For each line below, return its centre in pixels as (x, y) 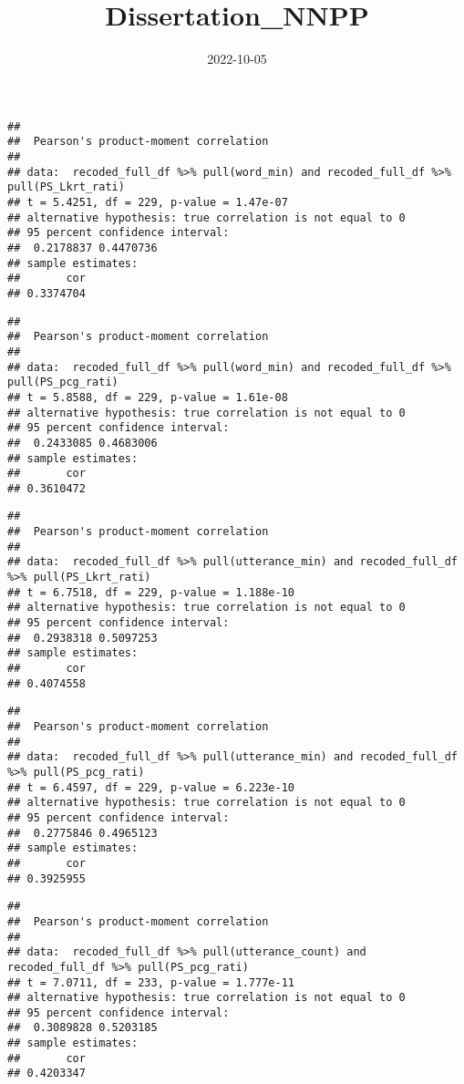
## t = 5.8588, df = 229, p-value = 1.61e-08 (148, 397)
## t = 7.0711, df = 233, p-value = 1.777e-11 (151, 982)
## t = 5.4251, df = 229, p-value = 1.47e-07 (148, 202)
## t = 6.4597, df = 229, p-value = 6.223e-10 (151, 787)
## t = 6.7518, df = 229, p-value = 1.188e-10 (151, 592)
